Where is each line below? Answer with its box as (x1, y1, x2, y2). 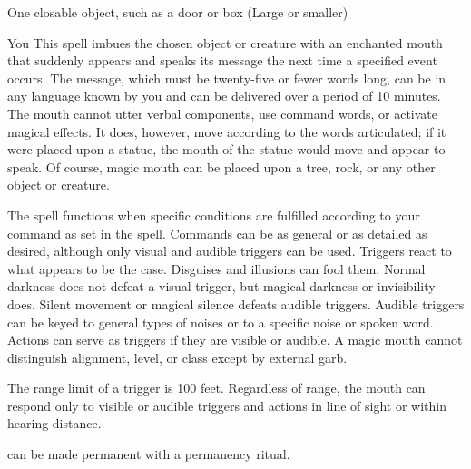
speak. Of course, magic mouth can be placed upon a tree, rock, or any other (7, 157, 436, 176)
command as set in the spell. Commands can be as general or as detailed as (7, 223, 427, 242)
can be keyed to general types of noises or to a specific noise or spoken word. (7, 312, 434, 331)
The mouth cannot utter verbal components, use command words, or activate (7, 103, 438, 122)
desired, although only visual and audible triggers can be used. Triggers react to (7, 241, 452, 260)
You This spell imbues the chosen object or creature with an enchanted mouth (7, 33, 443, 52)
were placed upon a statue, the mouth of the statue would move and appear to (7, 140, 446, 159)
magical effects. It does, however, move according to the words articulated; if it (7, 122, 446, 141)
